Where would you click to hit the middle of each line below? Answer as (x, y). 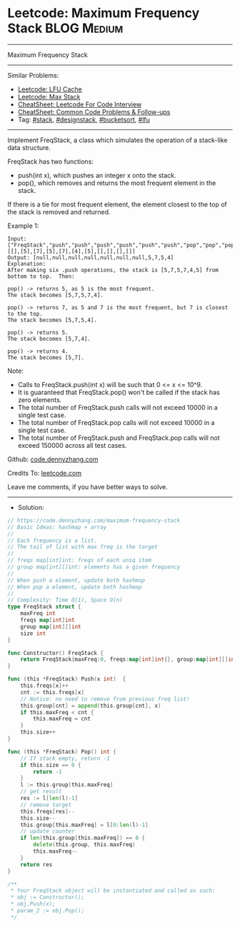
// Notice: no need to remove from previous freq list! (105, 699)
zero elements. (40, 400)
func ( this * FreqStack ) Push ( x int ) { (67, 679)
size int (33, 633)
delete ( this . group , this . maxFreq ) (84, 845)
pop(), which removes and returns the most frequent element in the (117, 183)
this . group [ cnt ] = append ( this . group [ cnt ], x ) (91, 706)
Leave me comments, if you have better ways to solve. (87, 486)
